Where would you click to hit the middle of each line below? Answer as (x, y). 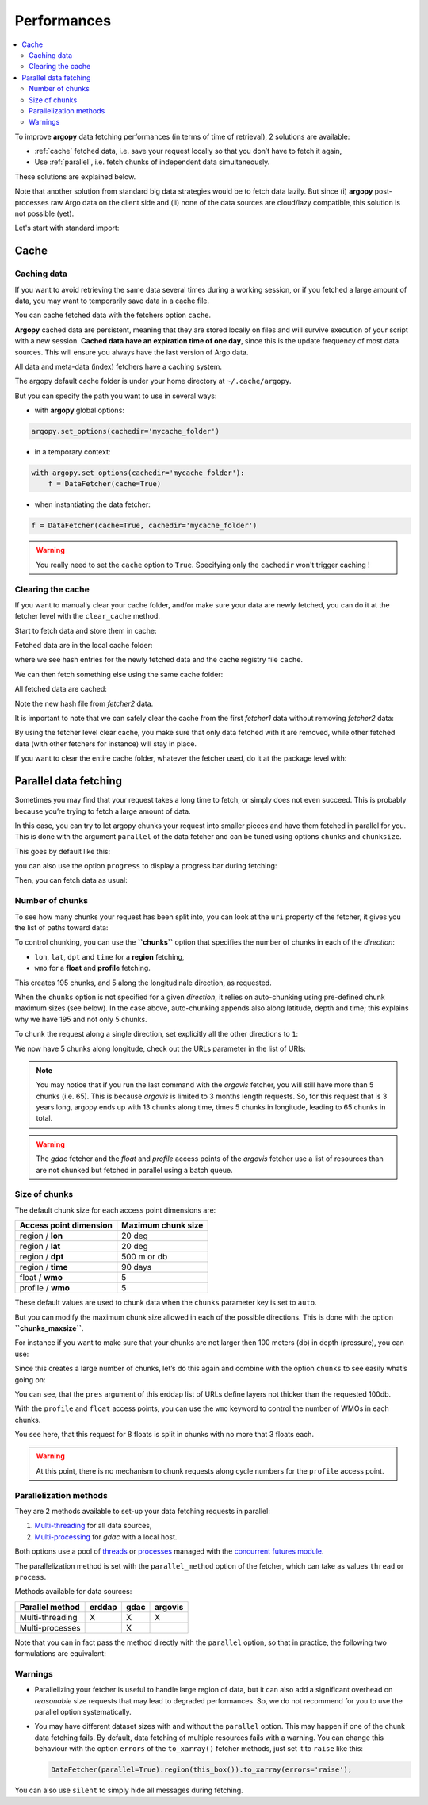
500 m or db (145, 1257)
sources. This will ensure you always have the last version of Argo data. (132, 352)
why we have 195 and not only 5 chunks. (81, 1019)
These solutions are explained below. (75, 176)
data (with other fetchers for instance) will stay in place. (106, 743)
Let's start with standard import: (67, 228)
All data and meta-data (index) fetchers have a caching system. (118, 366)
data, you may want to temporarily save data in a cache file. (112, 301)
